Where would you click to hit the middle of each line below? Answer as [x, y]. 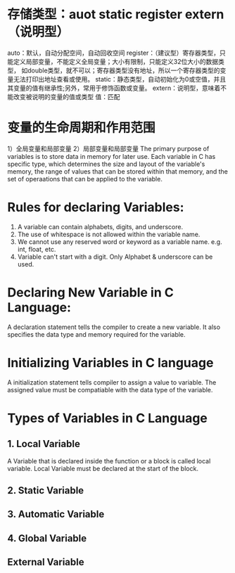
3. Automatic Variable [56, 514]
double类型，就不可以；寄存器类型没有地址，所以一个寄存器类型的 [123, 70]
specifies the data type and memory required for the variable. [96, 334]
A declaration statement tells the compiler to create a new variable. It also [114, 327]
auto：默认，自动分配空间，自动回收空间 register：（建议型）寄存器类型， [114, 53]
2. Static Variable [46, 490]
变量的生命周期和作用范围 [82, 128]
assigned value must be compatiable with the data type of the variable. [110, 389]
